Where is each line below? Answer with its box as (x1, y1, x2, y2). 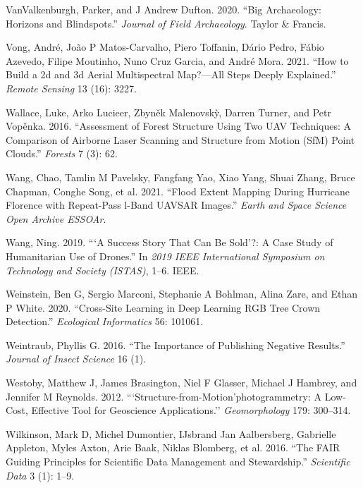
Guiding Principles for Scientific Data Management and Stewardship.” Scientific (6, 454, 350, 469)
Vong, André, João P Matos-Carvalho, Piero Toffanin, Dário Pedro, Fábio (6, 39, 324, 54)
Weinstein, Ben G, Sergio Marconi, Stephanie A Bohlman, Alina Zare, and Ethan (6, 286, 358, 301)
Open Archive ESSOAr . (6, 211, 106, 226)
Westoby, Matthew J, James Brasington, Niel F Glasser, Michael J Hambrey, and (6, 375, 357, 390)
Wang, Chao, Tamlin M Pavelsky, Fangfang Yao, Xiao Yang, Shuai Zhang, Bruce (6, 169, 355, 184)
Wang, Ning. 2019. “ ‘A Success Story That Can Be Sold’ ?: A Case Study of (6, 235, 333, 250)
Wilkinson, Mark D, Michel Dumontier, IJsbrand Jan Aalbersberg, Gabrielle (6, 426, 336, 441)
